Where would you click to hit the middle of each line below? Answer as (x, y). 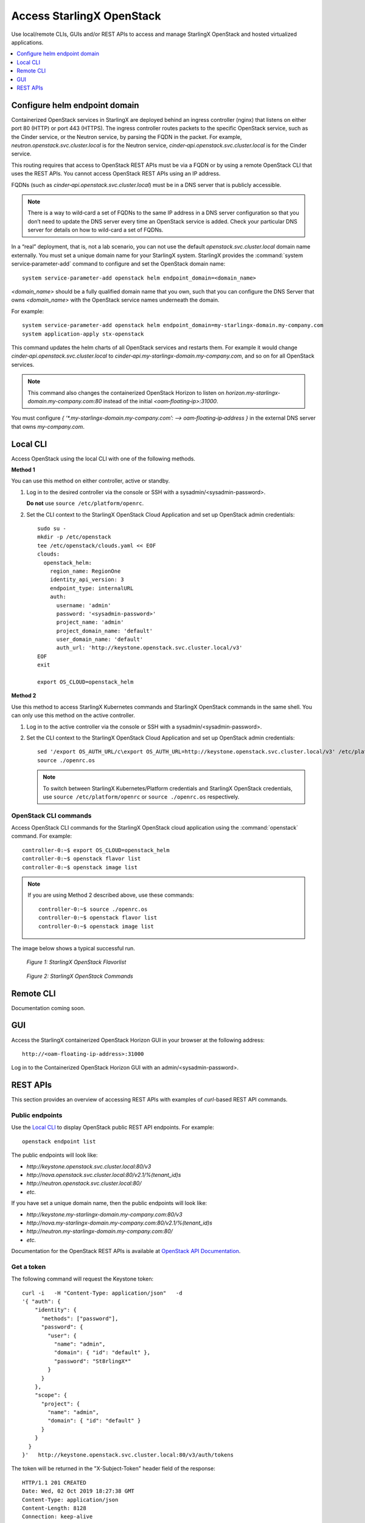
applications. (27, 42)
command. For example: (42, 836)
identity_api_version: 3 (87, 580)
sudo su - (52, 528)
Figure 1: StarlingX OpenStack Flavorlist (76, 962)
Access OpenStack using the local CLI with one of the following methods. (103, 458)
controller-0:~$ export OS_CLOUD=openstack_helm (96, 850)
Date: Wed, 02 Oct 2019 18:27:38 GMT (78, 1491)
